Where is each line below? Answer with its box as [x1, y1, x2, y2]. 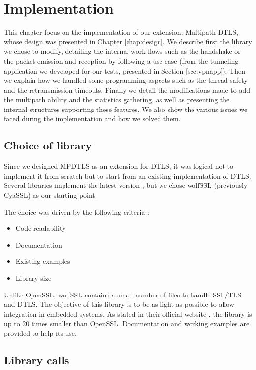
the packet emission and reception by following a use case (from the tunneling [4, 55, 239, 66]
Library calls [4, 352, 69, 367]
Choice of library [4, 138, 92, 153]
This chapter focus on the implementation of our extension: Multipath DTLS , [4, 27, 238, 37]
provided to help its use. [4, 328, 77, 338]
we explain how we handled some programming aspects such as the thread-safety [4, 75, 248, 85]
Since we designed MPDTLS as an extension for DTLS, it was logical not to [4, 161, 234, 171]
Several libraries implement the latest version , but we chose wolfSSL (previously [4, 180, 248, 190]
